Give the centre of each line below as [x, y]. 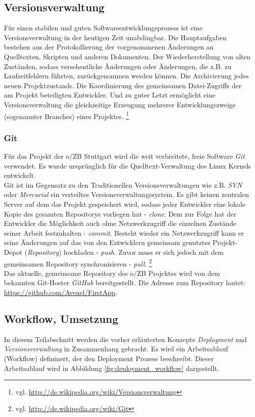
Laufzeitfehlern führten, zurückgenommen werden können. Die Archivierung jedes [126, 76]
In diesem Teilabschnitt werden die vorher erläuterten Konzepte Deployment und [126, 339]
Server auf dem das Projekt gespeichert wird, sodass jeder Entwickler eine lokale [125, 204]
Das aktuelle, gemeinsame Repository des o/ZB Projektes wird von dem [112, 273]
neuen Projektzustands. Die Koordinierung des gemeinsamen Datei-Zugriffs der [123, 85]
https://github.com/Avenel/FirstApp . [61, 292]
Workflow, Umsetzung [61, 318]
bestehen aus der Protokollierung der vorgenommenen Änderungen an [109, 47]
